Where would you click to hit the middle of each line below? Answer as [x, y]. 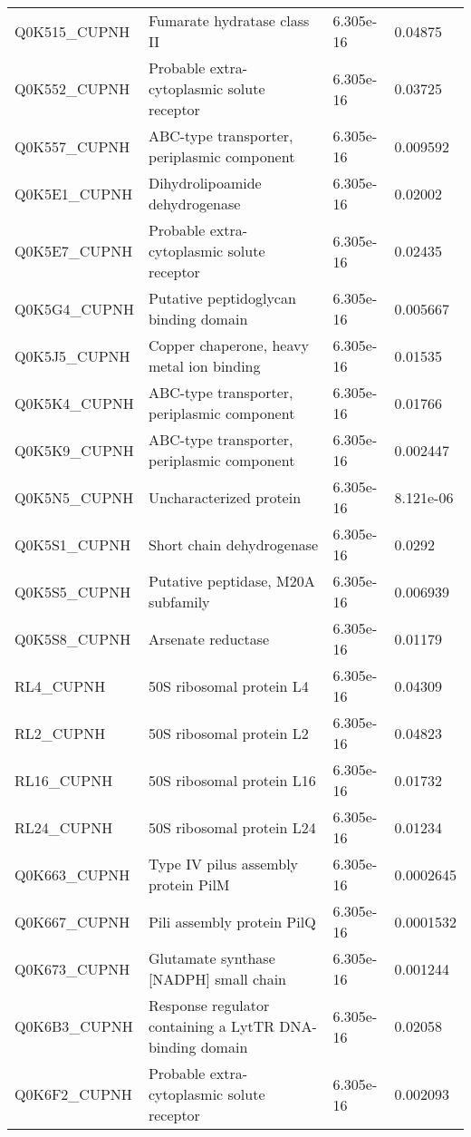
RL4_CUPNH [60, 685]
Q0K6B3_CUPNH [74, 1026]
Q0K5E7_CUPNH [74, 251]
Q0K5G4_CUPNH [74, 308]
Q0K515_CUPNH [72, 31]
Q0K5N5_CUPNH [74, 497]
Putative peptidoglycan [222, 298]
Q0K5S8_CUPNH [73, 638]
